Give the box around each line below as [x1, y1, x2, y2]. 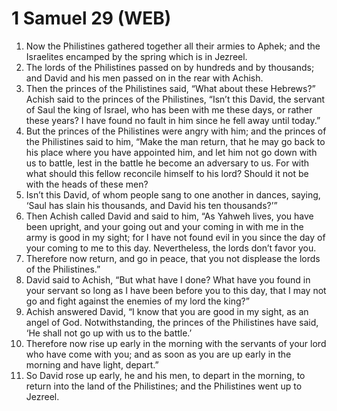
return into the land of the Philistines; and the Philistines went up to [25, 380, 303, 392]
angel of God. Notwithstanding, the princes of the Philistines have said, [25, 316, 319, 328]
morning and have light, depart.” [25, 358, 159, 371]
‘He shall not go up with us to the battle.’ [25, 327, 193, 339]
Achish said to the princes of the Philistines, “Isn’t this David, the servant [25, 93, 326, 105]
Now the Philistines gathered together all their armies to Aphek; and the [25, 40, 321, 52]
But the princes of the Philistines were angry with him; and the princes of [25, 125, 327, 137]
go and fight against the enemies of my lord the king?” [25, 295, 250, 307]
